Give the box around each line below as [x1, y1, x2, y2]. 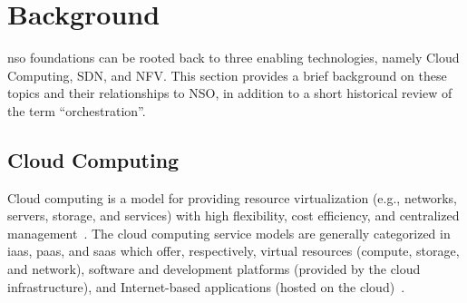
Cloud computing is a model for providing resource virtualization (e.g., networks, [7, 188, 457, 207]
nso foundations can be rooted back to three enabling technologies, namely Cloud [7, 48, 460, 67]
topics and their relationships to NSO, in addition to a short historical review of [7, 83, 452, 103]
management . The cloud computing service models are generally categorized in [7, 223, 451, 242]
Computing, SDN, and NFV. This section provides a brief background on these [7, 65, 447, 84]
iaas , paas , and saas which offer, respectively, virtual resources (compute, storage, [7, 241, 460, 260]
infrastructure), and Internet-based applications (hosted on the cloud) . [7, 277, 405, 296]
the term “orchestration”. [7, 101, 146, 120]
